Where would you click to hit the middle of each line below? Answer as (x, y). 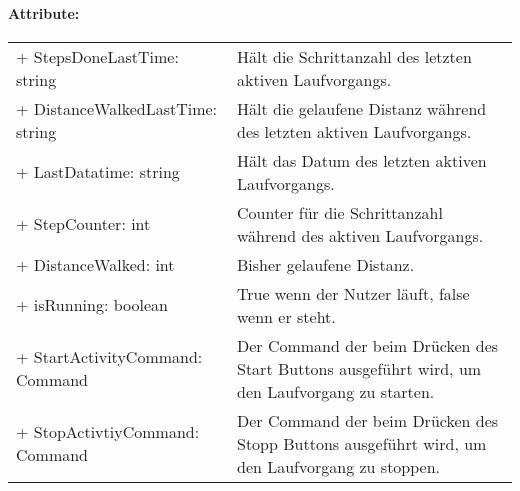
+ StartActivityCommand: (109, 357)
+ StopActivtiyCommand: (108, 432)
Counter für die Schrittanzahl (339, 212)
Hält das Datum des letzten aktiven (361, 160)
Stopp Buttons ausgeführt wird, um (361, 443)
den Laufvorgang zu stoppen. (338, 466)
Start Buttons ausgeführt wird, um (359, 368)
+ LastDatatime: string (98, 172)
